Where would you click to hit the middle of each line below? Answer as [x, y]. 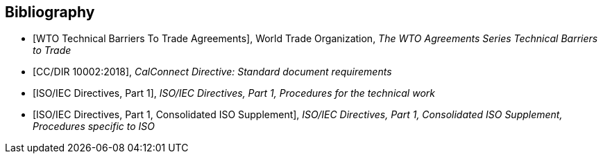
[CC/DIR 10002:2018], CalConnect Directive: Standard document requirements [212, 72]
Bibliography [50, 12]
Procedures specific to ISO [94, 127]
